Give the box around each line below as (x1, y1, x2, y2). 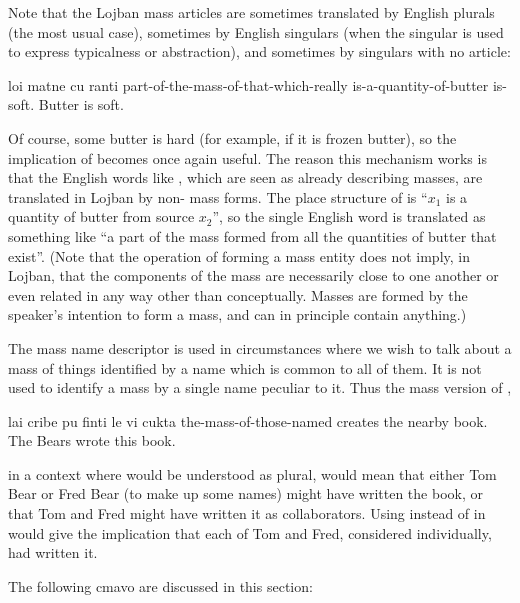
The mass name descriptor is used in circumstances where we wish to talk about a (8, 337, 512, 358)
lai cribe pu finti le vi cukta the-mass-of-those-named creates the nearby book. (8, 410, 488, 431)
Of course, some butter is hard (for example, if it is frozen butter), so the (8, 127, 457, 148)
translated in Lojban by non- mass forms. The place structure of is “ (8, 186, 428, 207)
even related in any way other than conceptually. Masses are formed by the (8, 284, 468, 305)
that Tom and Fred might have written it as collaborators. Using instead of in (8, 503, 486, 524)
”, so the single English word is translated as (212, 206, 486, 227)
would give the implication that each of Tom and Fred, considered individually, (8, 522, 492, 543)
